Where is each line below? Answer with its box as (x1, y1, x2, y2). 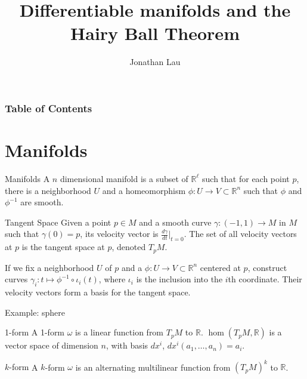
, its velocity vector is (80, 227, 159, 240)
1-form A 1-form (5, 326, 65, 338)
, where (98, 273, 126, 285)
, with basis (106, 339, 148, 352)
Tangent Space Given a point (5, 215, 111, 228)
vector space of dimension (5, 339, 98, 352)
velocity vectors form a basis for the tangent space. (5, 285, 191, 298)
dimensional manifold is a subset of (60, 172, 188, 184)
